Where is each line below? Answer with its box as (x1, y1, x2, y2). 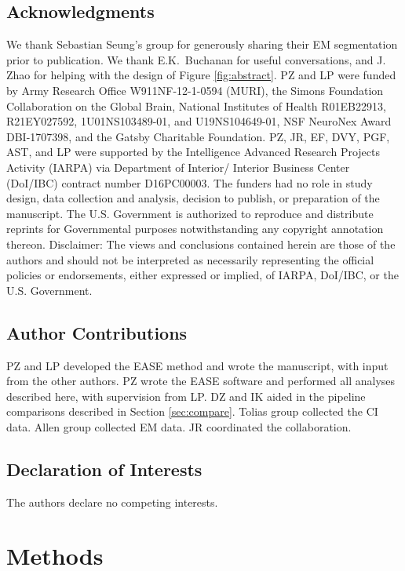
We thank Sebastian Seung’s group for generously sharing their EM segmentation (6, 36, 398, 53)
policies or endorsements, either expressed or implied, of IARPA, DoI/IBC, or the (6, 267, 399, 283)
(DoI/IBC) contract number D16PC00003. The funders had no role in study (6, 174, 373, 191)
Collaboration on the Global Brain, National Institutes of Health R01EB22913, (6, 97, 386, 114)
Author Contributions (6, 320, 188, 344)
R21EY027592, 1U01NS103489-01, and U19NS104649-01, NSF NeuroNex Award (6, 113, 392, 129)
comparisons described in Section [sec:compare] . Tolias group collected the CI (6, 403, 378, 420)
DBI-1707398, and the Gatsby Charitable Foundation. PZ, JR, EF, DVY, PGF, (6, 128, 390, 144)
